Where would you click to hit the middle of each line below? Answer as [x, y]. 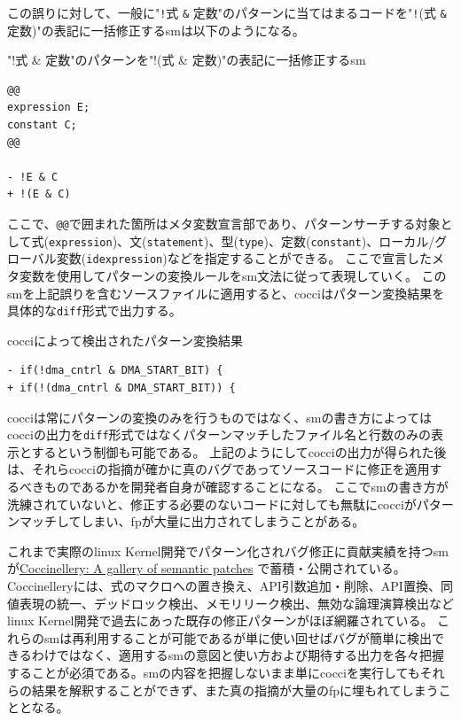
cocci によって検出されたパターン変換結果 [125, 340]
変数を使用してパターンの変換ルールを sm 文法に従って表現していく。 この [233, 275]
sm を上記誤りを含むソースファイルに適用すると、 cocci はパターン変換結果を [226, 293]
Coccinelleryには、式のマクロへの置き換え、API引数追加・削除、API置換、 [224, 585]
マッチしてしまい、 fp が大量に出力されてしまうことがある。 [192, 521]
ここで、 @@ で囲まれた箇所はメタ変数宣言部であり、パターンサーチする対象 [224, 223]
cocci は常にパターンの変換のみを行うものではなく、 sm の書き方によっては [220, 417]
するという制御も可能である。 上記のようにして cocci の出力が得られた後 [239, 451]
